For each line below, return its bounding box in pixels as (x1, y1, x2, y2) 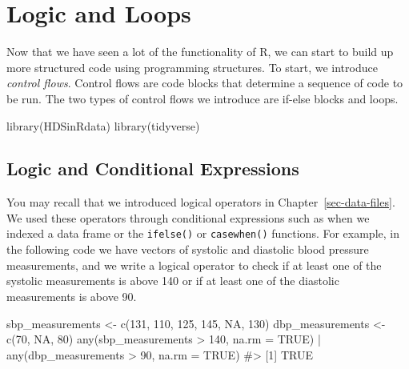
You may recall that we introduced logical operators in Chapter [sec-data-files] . (6, 194, 395, 211)
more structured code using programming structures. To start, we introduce (6, 58, 378, 75)
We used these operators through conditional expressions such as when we (6, 209, 370, 226)
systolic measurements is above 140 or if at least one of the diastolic (6, 272, 339, 289)
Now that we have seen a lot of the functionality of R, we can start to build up (6, 43, 394, 60)
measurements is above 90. (6, 287, 137, 304)
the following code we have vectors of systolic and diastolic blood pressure (6, 241, 369, 258)
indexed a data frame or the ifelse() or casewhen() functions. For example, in (6, 225, 399, 242)
